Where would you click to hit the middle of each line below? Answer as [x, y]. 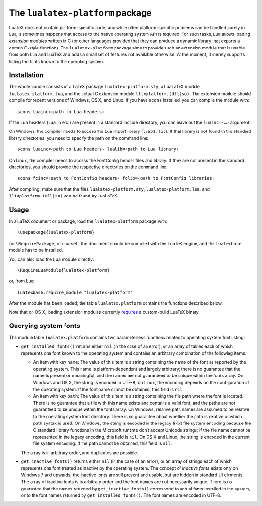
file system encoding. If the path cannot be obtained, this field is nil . [103, 443]
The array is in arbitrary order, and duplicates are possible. [80, 452]
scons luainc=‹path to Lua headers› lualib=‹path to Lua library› [98, 149]
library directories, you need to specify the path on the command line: [79, 138]
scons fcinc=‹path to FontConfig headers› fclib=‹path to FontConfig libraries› [116, 178]
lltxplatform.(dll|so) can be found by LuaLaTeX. [64, 196]
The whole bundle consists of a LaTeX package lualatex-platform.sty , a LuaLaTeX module [104, 87]
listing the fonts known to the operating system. [57, 61]
